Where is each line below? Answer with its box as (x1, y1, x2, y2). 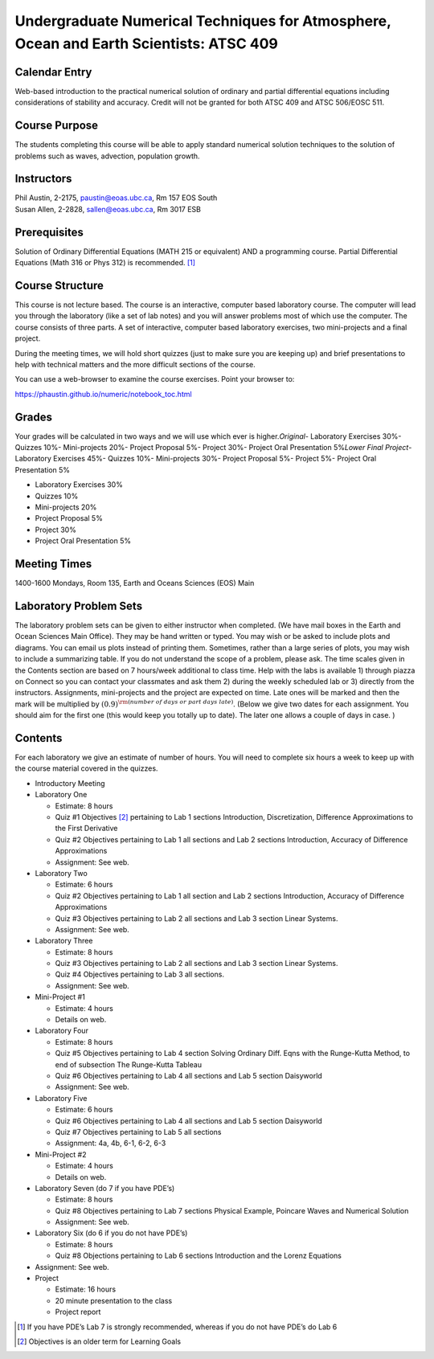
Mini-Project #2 (35, 1149, 87, 1159)
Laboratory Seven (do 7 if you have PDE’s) (35, 1183, 175, 1193)
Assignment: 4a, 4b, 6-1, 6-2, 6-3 (55, 1138, 166, 1148)
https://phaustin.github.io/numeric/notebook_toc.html (14, 389, 192, 399)
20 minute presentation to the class (55, 1296, 173, 1305)
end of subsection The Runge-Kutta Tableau (55, 1059, 203, 1069)
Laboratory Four (35, 1025, 88, 1036)
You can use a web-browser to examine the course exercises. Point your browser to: (14, 375, 295, 384)
